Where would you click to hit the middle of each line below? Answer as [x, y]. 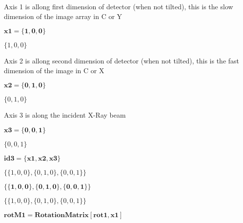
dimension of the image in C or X [54, 70]
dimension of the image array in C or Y [63, 16]
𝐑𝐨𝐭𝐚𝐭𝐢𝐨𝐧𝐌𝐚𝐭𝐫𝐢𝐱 [61, 215]
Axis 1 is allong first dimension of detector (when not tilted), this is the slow [119, 6]
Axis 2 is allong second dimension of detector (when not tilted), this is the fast [122, 61]
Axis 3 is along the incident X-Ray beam [65, 115]
